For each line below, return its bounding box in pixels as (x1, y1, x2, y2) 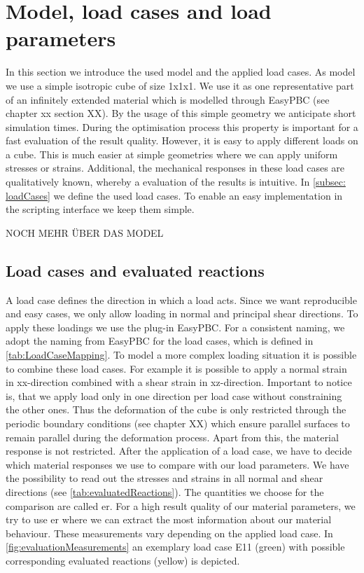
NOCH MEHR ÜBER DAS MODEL (6, 225, 164, 240)
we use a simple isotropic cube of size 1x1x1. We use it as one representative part (6, 78, 354, 92)
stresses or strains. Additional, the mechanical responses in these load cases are (6, 160, 345, 175)
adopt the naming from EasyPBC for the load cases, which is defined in (6, 333, 314, 348)
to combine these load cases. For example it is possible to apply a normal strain (6, 361, 347, 375)
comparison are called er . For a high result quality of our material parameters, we (6, 498, 356, 513)
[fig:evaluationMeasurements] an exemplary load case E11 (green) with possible (6, 539, 345, 554)
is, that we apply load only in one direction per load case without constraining (6, 388, 342, 403)
